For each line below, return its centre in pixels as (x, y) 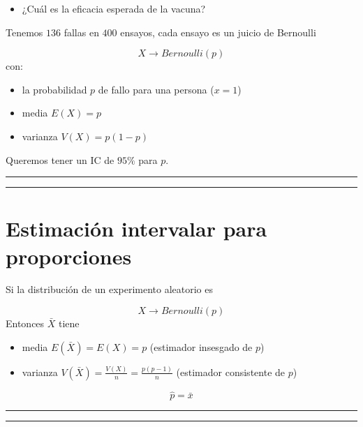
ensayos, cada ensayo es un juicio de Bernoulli (218, 32)
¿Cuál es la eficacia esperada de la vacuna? (114, 8)
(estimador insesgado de (201, 346)
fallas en (81, 32)
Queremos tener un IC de (60, 159)
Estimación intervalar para (136, 229)
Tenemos (24, 32)
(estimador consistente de (231, 372)
